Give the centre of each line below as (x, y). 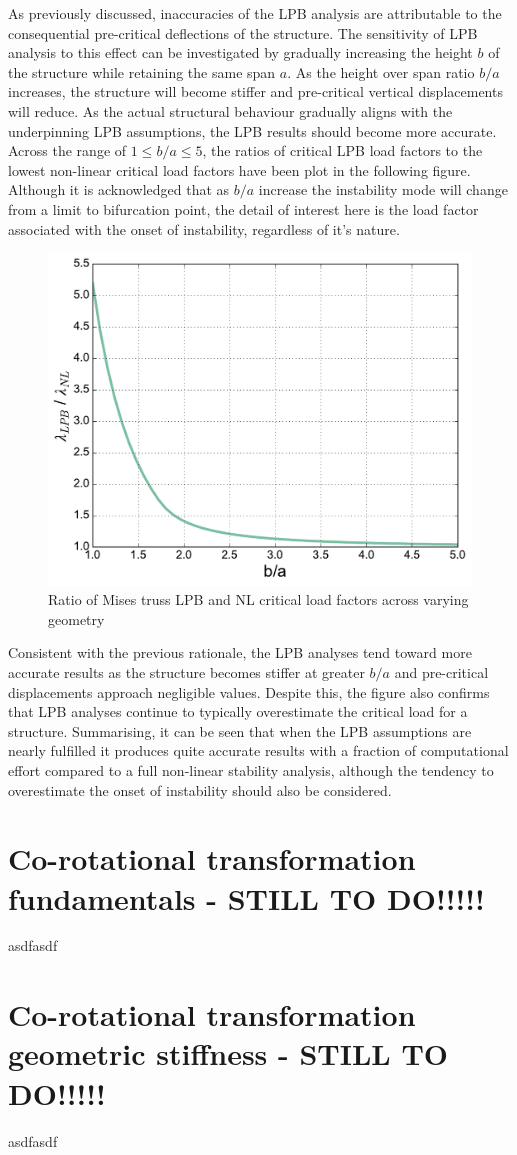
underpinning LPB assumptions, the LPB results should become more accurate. (252, 130)
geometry (76, 618)
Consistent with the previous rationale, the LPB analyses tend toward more (240, 652)
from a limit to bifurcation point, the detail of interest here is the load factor (243, 208)
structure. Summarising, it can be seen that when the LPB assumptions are (240, 730)
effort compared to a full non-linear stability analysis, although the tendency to (251, 769)
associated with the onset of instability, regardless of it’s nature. (204, 228)
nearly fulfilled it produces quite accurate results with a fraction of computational (258, 750)
